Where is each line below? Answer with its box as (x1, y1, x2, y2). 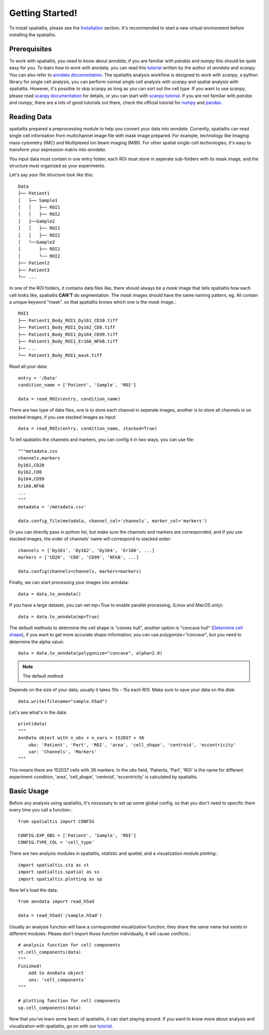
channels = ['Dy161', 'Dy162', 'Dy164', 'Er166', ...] (18, 548, 155, 553)
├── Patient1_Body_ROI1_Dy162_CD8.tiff (18, 325, 116, 331)
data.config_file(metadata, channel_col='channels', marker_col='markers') (18, 518, 207, 524)
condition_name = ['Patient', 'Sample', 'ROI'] (18, 382, 136, 388)
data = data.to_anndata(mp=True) (18, 614, 100, 619)
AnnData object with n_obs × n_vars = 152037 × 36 (18, 735, 144, 741)
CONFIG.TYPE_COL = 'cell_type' (18, 839, 95, 845)
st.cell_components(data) (18, 949, 82, 955)
